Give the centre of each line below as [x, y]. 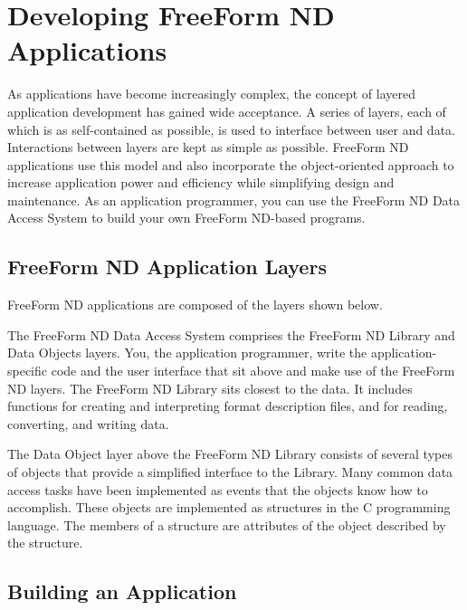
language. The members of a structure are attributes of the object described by [227, 524]
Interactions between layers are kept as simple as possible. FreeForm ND [208, 147]
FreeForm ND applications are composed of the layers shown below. [195, 305]
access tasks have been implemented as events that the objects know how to [218, 489]
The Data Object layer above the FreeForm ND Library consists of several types [230, 454]
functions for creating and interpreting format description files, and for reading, [228, 406]
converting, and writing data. [88, 423]
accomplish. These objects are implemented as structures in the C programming [229, 507]
